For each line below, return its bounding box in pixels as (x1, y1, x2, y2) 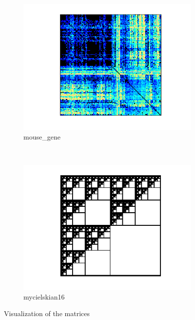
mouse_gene (23, 131, 60, 141)
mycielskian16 (23, 292, 65, 302)
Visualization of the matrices (4, 308, 90, 319)
